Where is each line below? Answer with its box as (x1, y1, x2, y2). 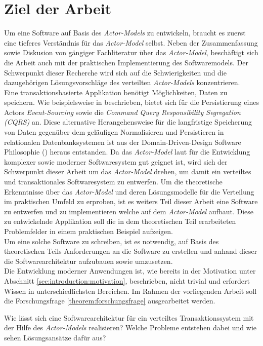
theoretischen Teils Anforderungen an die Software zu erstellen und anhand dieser (4, 246, 257, 256)
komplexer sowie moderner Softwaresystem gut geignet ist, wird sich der (4, 156, 228, 167)
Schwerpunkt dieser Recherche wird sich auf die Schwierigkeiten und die (4, 67, 227, 78)
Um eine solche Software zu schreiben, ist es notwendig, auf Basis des (4, 236, 219, 246)
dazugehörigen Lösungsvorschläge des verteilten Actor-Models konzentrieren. (4, 77, 240, 88)
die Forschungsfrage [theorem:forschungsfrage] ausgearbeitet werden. (4, 295, 215, 306)
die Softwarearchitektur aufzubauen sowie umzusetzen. (4, 255, 173, 266)
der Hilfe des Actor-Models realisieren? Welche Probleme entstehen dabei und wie (4, 322, 256, 333)
